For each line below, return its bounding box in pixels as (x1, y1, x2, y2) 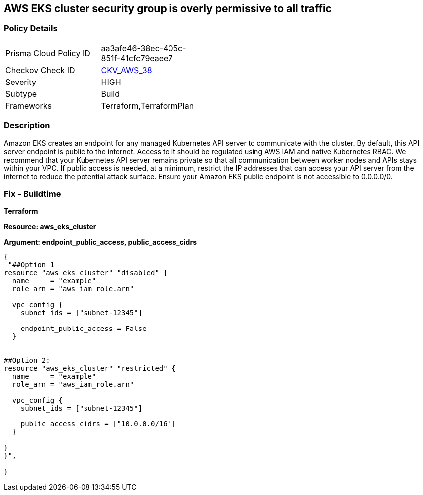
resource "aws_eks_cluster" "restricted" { (4, 364, 176, 373)
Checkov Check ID (5, 65, 75, 75)
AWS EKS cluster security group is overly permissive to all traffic (4, 2, 332, 15)
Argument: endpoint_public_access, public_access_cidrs (4, 238, 197, 247)
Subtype (5, 88, 37, 99)
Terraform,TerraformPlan (101, 100, 194, 111)
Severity (5, 77, 36, 87)
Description (4, 120, 50, 131)
